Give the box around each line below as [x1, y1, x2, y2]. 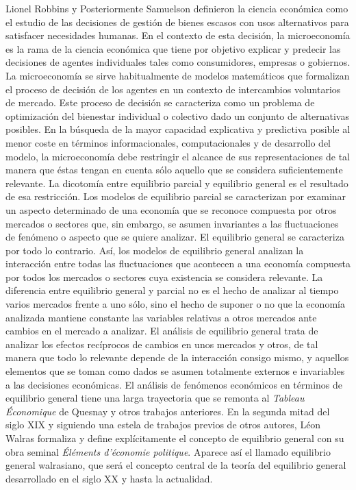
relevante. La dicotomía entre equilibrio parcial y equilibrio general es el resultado [5, 175, 348, 190]
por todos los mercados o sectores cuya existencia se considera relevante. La [5, 269, 323, 284]
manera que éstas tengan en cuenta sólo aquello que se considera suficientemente [5, 162, 343, 177]
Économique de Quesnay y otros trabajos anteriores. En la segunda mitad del [5, 404, 330, 418]
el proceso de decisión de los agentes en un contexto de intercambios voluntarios [5, 82, 341, 96]
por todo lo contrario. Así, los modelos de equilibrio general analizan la [5, 243, 304, 257]
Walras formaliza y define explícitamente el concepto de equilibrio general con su [5, 431, 344, 445]
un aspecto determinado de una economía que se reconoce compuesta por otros [5, 202, 337, 217]
